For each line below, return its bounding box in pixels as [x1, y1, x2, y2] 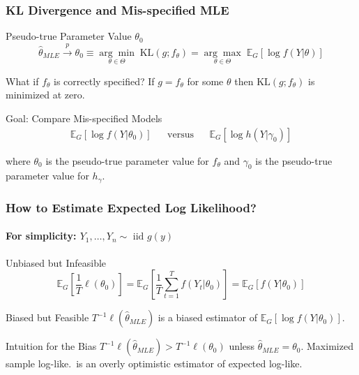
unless [229, 339, 255, 353]
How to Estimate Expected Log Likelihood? [6, 198, 257, 216]
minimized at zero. [6, 87, 85, 102]
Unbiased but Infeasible [6, 255, 107, 270]
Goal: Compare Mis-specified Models [6, 111, 162, 126]
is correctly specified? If [54, 73, 155, 88]
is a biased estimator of [158, 310, 258, 325]
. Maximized [300, 339, 353, 353]
